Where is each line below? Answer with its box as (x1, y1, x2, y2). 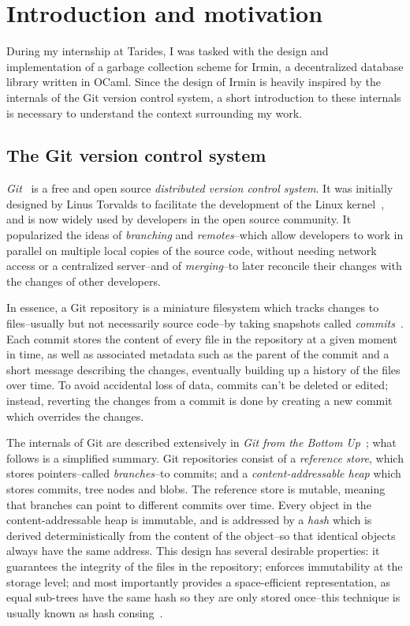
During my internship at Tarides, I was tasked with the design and (6, 43, 329, 59)
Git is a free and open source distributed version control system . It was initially (6, 180, 393, 197)
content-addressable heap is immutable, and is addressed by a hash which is (6, 512, 372, 528)
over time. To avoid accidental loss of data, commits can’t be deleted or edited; (6, 377, 389, 393)
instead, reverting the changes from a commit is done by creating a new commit (6, 392, 393, 409)
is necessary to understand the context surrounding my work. (6, 104, 303, 121)
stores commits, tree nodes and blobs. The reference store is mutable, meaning (6, 480, 386, 497)
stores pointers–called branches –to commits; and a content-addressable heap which (6, 465, 401, 482)
